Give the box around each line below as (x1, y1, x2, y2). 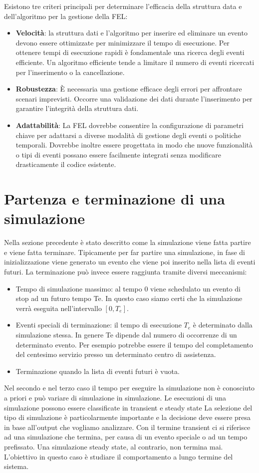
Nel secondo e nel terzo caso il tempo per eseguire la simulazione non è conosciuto (4, 382, 255, 393)
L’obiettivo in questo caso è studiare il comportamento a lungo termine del (4, 451, 233, 461)
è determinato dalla (193, 319, 253, 330)
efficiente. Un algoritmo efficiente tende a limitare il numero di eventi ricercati (15, 56, 255, 67)
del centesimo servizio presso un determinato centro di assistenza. (15, 349, 216, 359)
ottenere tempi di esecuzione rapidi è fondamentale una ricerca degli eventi (15, 47, 245, 57)
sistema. (4, 461, 29, 471)
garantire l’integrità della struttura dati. (15, 103, 139, 113)
